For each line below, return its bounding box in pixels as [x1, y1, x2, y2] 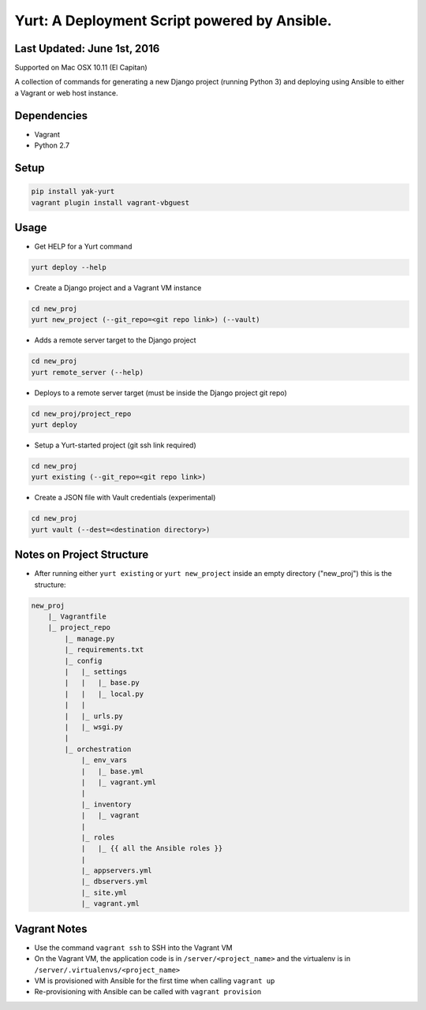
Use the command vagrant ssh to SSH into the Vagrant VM [34, 943, 233, 952]
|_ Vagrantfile [47, 612, 106, 621]
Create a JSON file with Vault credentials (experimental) [34, 493, 216, 503]
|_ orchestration [64, 744, 132, 754]
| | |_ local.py [64, 689, 144, 698]
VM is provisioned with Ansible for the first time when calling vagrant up [34, 975, 275, 986]
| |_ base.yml [80, 766, 144, 776]
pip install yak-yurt [31, 187, 115, 196]
